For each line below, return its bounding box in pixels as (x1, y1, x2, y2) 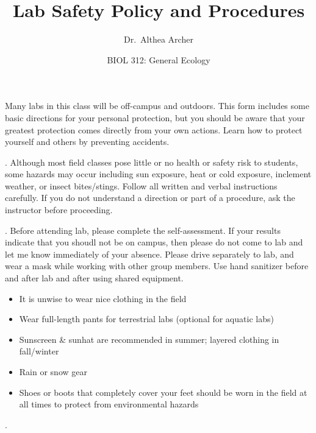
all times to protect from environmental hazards (19, 398, 199, 410)
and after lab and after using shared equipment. (5, 272, 184, 284)
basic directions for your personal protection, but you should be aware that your (5, 111, 305, 124)
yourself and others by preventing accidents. (5, 135, 170, 148)
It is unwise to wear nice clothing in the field (19, 292, 187, 305)
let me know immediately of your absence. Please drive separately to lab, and (5, 247, 294, 260)
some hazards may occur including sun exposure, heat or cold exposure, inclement (5, 167, 312, 180)
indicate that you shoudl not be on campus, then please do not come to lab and (5, 236, 303, 248)
